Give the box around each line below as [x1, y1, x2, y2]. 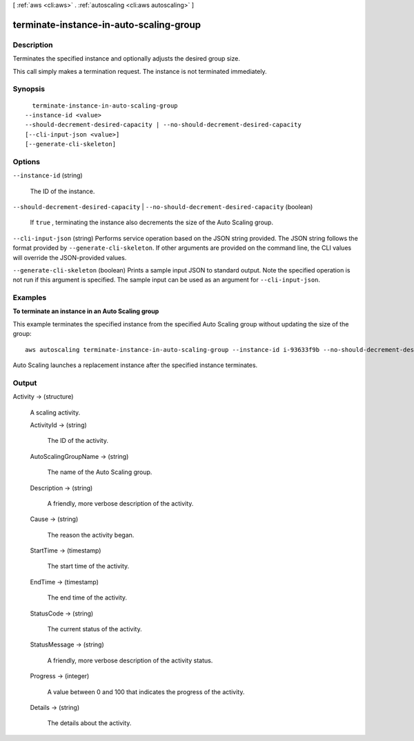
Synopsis [12, 84, 45, 94]
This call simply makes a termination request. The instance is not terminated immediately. [12, 67, 267, 75]
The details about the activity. [47, 719, 132, 727]
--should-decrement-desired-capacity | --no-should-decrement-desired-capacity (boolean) [12, 202, 313, 210]
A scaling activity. [30, 408, 81, 417]
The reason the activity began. [47, 531, 135, 539]
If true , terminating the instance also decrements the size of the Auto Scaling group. [30, 218, 274, 227]
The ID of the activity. [47, 437, 108, 445]
